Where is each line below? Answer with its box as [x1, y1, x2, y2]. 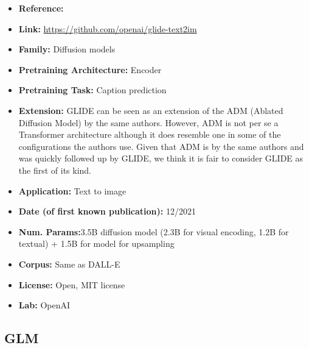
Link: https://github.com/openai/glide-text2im [18, 22, 197, 35]
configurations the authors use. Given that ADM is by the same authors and [18, 140, 304, 152]
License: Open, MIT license [18, 278, 125, 291]
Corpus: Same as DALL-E [18, 257, 120, 270]
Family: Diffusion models [18, 43, 116, 55]
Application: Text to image [18, 184, 127, 197]
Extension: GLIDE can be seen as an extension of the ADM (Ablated [18, 104, 283, 116]
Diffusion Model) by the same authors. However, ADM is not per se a [18, 116, 279, 129]
